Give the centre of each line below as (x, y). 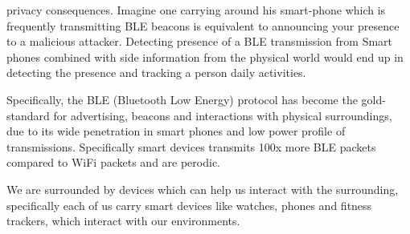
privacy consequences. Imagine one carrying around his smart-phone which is (196, 10)
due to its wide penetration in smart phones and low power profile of (176, 131)
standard (28, 115)
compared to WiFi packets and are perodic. (113, 162)
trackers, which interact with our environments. (123, 221)
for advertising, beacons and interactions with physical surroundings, (223, 115)
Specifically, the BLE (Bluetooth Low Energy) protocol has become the (182, 99)
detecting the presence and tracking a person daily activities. (156, 73)
